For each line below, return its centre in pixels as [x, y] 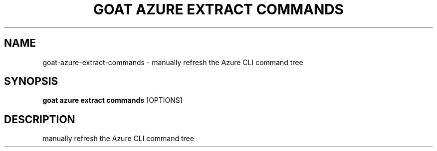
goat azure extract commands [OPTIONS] [112, 100]
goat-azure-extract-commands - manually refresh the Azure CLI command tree [173, 62]
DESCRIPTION [40, 119]
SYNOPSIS [31, 81]
